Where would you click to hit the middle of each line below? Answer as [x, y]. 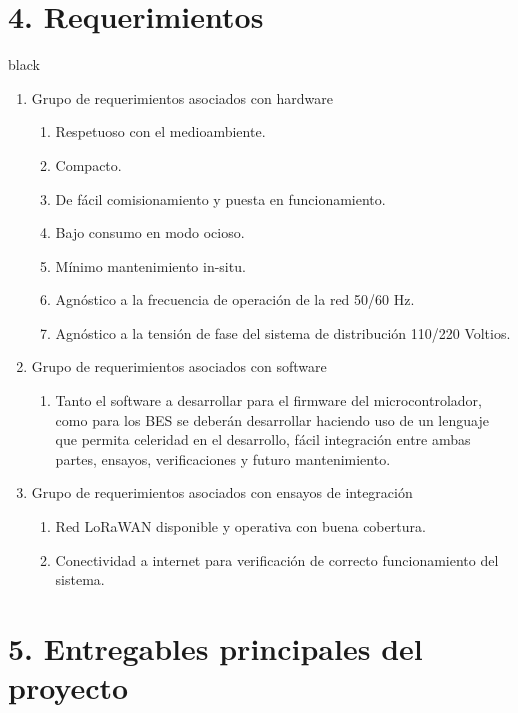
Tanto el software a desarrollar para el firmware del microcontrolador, [268, 400]
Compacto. [88, 164]
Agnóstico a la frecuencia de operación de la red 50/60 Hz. [235, 299]
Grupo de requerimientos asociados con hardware [182, 97]
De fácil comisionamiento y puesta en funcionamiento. [220, 198]
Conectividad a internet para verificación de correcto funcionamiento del [277, 559]
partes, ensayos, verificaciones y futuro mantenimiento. [223, 458]
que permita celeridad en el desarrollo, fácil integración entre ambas [263, 439]
